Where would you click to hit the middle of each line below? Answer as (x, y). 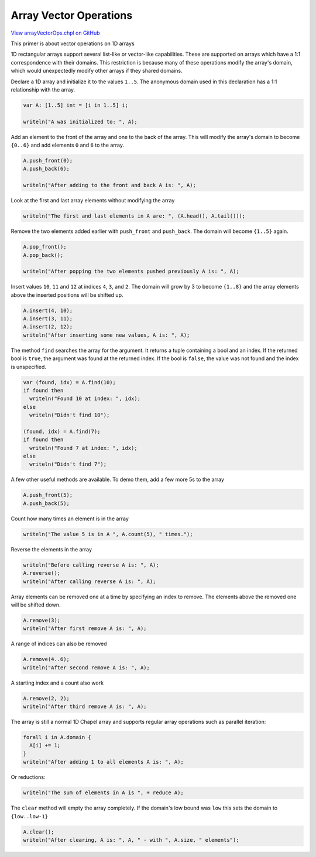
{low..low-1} (30, 816)
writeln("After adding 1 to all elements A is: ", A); (103, 762)
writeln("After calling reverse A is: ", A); (90, 581)
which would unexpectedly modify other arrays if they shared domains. (97, 71)
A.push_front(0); (48, 161)
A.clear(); (39, 832)
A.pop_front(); (45, 247)
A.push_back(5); (47, 503)
